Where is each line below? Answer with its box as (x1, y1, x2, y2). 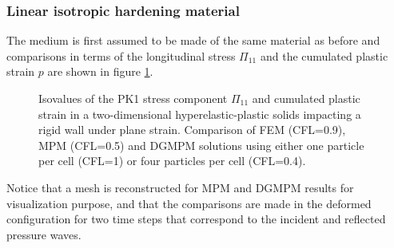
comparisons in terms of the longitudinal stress (6, 47, 236, 64)
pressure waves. (6, 226, 82, 242)
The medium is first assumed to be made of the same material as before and (6, 32, 380, 49)
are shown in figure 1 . (47, 63, 153, 80)
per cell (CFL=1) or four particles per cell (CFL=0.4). (38, 152, 306, 169)
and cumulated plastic (252, 90, 360, 106)
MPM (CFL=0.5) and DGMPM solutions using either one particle (38, 136, 364, 153)
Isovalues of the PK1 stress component (38, 90, 228, 106)
